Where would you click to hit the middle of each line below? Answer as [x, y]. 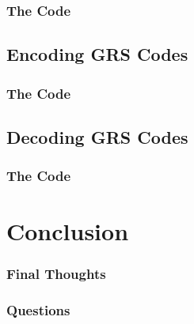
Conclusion [68, 231]
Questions [38, 310]
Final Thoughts [56, 274]
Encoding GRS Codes [97, 54]
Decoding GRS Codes [97, 136]
